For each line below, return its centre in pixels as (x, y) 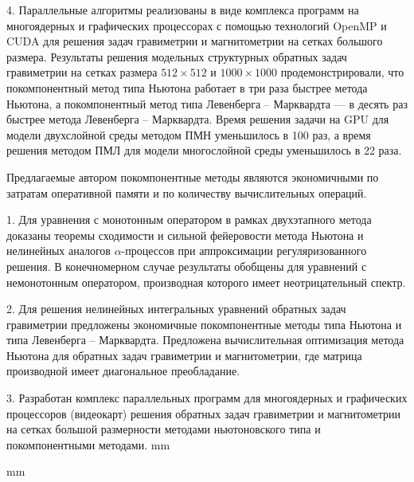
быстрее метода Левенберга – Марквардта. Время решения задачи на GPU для (198, 119)
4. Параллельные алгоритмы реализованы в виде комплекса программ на (183, 10)
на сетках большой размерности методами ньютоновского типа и (164, 429)
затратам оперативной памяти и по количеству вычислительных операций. (187, 192)
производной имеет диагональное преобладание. (123, 371)
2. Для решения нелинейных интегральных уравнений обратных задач (176, 309)
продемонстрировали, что (342, 72)
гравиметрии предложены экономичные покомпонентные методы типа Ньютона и (204, 324)
